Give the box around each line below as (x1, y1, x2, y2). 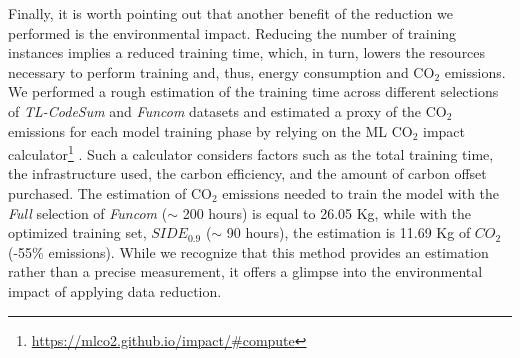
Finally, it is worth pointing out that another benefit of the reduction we (8, 3, 453, 23)
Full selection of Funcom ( (8, 202, 168, 223)
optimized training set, (8, 222, 147, 243)
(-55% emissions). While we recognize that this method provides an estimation (8, 241, 489, 262)
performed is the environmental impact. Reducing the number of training (8, 22, 457, 43)
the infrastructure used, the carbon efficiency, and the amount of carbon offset (8, 163, 487, 184)
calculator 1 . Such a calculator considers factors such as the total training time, (8, 141, 494, 164)
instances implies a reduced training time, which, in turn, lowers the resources (8, 42, 486, 63)
